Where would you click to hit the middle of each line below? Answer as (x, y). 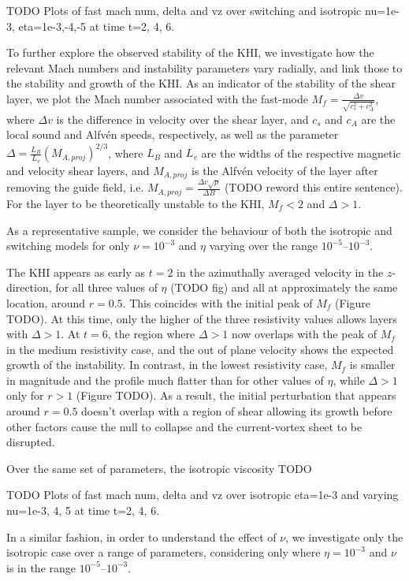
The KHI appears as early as (76, 272)
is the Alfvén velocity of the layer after (285, 170)
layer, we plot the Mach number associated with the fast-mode (157, 98)
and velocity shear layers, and (78, 170)
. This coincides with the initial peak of (218, 302)
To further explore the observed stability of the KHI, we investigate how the (190, 52)
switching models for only (68, 246)
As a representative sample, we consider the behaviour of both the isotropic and (199, 230)
